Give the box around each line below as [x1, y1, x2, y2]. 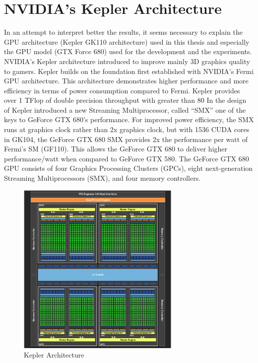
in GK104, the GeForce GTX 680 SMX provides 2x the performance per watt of [4, 134, 248, 144]
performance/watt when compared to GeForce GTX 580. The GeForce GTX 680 [4, 153, 249, 163]
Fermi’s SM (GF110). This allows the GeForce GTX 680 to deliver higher [4, 144, 228, 154]
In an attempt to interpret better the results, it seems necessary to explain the [4, 27, 243, 37]
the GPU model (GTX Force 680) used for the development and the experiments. [4, 46, 252, 57]
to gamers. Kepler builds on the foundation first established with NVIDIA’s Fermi [4, 66, 254, 76]
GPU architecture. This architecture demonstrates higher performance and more [4, 75, 249, 86]
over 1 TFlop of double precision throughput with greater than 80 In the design [4, 95, 247, 105]
